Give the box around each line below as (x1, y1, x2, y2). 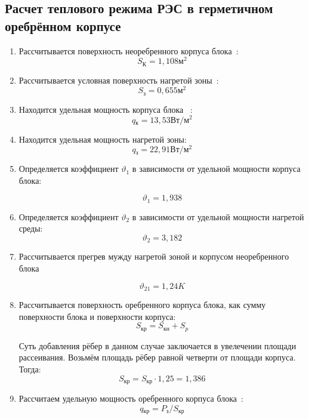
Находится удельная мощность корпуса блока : (18, 103, 193, 115)
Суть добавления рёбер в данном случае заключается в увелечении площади (18, 339, 296, 352)
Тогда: (18, 362, 41, 375)
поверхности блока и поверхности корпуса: (18, 310, 176, 322)
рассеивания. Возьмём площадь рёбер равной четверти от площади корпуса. (18, 351, 296, 363)
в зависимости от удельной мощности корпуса (132, 162, 301, 175)
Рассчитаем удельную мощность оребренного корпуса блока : (18, 392, 243, 404)
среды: (18, 222, 43, 235)
